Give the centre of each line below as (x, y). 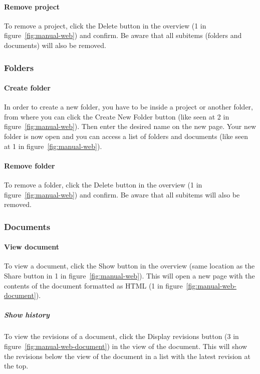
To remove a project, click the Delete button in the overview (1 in (105, 25)
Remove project (32, 6)
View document (32, 247)
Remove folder (30, 165)
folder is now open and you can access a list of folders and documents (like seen (126, 136)
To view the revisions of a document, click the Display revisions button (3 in (121, 336)
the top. (16, 366)
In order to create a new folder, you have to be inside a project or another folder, (128, 107)
